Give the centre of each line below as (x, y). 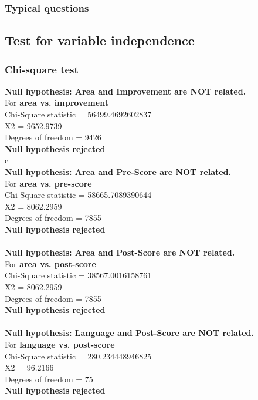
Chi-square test (42, 69)
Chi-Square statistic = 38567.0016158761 (78, 275)
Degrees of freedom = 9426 (53, 137)
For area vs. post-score (50, 263)
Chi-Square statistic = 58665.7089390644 (78, 195)
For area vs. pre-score (48, 183)
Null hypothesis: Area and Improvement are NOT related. (125, 91)
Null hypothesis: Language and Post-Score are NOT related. (129, 333)
